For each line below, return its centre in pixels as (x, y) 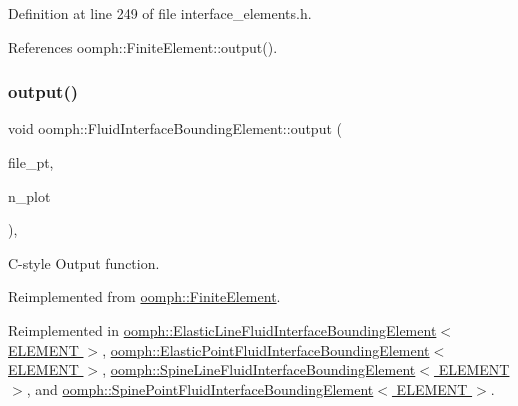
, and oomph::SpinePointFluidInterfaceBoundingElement (200, 388)
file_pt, (31, 162)
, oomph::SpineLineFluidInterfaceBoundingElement (259, 369)
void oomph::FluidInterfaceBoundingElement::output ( (175, 128)
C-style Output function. (84, 262)
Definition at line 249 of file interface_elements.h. (160, 13)
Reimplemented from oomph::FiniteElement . (144, 296)
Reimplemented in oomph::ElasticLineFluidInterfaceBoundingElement (222, 329)
